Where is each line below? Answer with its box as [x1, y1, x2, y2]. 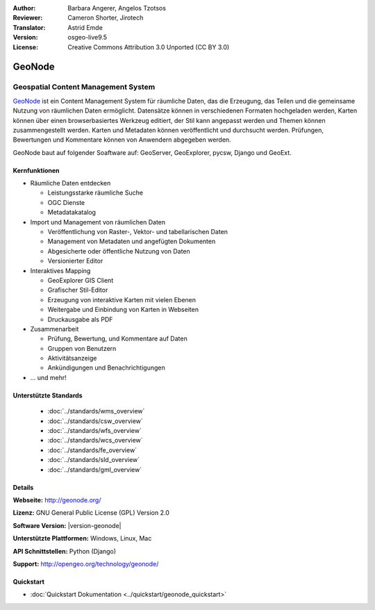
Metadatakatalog [47, 208, 97, 217]
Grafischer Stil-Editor [47, 286, 108, 295]
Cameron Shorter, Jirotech [67, 14, 144, 22]
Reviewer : [12, 14, 43, 22]
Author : [12, 4, 36, 12]
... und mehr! [30, 373, 67, 381]
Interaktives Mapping [30, 266, 91, 274]
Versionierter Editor [47, 257, 103, 265]
